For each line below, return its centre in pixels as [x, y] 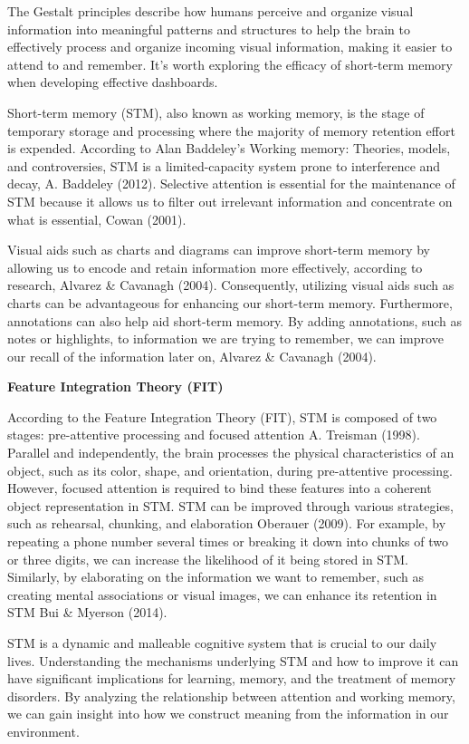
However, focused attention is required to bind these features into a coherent [220, 488]
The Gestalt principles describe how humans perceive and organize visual [211, 11]
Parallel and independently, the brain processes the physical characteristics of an [231, 453]
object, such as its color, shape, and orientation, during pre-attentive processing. [230, 470]
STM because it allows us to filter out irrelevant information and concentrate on [230, 201]
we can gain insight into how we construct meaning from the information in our [228, 714]
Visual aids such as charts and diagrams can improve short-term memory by [219, 250]
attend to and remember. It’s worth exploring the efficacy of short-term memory [230, 64]
